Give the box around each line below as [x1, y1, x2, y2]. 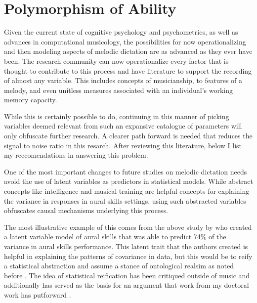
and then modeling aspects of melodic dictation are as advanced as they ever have [4, 46, 253, 56]
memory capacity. [4, 94, 57, 105]
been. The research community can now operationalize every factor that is [4, 55, 229, 66]
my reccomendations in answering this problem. [4, 150, 148, 160]
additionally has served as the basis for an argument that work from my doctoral [4, 280, 249, 290]
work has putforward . [4, 289, 71, 300]
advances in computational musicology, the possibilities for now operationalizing [4, 36, 246, 46]
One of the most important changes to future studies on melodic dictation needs [4, 166, 247, 176]
